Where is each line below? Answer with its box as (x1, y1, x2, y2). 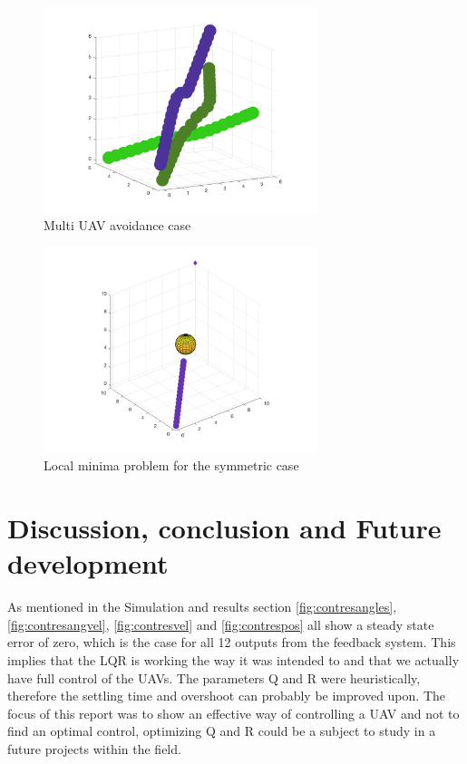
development (7, 545, 169, 582)
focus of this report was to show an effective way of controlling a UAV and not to (7, 703, 460, 722)
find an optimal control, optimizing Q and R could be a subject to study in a (7, 721, 436, 740)
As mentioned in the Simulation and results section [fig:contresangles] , (7, 597, 397, 616)
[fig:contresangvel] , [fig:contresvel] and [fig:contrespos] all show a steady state (7, 614, 434, 633)
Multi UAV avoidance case (44, 216, 191, 235)
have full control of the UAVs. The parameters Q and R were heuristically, (7, 668, 421, 687)
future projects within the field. (7, 739, 181, 758)
